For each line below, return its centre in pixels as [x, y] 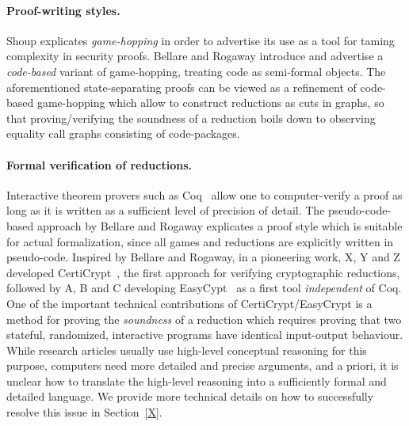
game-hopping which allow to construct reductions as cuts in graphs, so [210, 103]
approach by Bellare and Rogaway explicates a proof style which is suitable [220, 225]
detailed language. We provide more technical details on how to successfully [190, 396]
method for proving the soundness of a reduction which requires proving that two [204, 319]
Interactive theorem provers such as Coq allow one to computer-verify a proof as [204, 194]
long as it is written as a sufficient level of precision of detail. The [166, 210]
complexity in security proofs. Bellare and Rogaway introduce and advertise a [195, 56]
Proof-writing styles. [63, 10]
